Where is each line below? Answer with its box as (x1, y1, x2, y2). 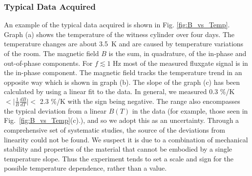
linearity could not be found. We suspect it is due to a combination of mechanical (4, 134, 248, 144)
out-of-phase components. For (4, 58, 93, 68)
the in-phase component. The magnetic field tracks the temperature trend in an (4, 67, 242, 78)
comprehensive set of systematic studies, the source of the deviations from (4, 124, 225, 135)
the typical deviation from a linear (4, 105, 107, 116)
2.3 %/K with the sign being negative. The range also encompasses (40, 96, 240, 106)
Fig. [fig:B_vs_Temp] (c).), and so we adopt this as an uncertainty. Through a (4, 115, 239, 125)
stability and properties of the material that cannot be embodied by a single (4, 144, 232, 154)
